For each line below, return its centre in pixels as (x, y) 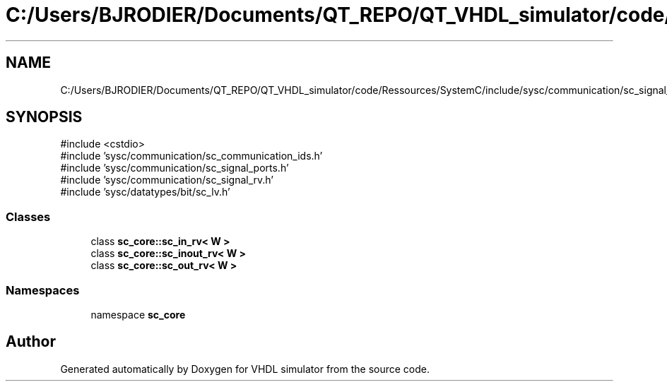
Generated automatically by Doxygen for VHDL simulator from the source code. (245, 369)
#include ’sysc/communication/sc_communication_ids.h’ (191, 156)
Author (31, 342)
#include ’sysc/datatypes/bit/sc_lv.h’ (145, 192)
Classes (28, 216)
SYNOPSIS (44, 117)
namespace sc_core (138, 314)
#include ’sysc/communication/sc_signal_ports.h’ (175, 168)
